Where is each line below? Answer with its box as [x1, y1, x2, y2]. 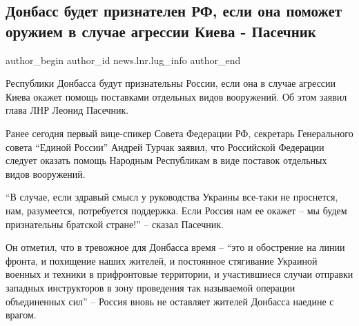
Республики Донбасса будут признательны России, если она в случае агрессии [6, 76, 336, 90]
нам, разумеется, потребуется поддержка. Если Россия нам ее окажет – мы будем [6, 203, 347, 217]
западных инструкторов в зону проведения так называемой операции [6, 280, 295, 294]
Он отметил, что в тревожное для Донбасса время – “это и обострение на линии [6, 240, 345, 254]
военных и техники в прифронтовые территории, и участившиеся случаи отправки [6, 267, 353, 281]
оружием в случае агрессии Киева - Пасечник [6, 20, 316, 41]
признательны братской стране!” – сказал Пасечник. [6, 216, 224, 231]
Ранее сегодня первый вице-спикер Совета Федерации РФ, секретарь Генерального [6, 125, 353, 140]
